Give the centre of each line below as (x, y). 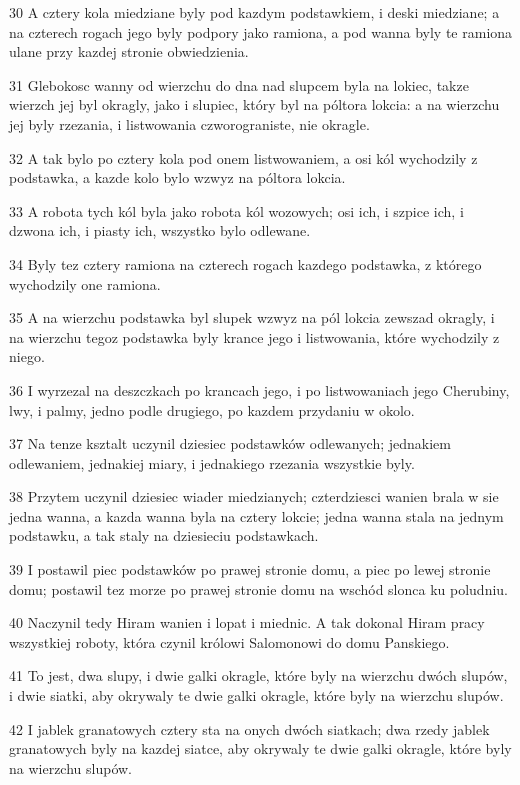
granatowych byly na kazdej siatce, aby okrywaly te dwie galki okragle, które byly (260, 748)
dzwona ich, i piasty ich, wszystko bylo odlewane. (160, 230)
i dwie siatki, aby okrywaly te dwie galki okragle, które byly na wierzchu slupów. (256, 695)
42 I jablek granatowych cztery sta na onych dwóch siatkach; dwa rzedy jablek (249, 728)
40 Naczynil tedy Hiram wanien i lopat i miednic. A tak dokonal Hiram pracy (247, 622)
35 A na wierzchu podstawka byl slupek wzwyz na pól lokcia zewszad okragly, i (252, 317)
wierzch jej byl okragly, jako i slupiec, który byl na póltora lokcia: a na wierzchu (254, 104)
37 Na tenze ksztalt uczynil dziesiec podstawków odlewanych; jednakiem (230, 443)
